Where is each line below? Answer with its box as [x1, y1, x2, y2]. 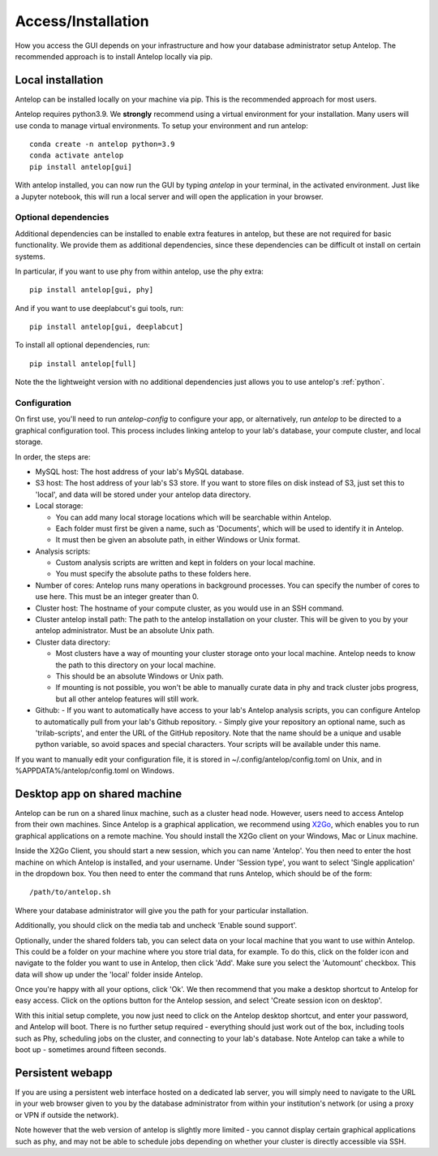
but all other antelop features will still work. [55, 694, 200, 704]
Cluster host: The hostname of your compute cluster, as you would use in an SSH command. [35, 603, 344, 613]
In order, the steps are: [15, 451, 91, 462]
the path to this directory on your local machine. [55, 660, 217, 670]
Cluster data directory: [35, 637, 111, 647]
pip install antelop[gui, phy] [29, 285, 154, 295]
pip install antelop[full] [29, 359, 137, 369]
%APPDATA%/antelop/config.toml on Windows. [15, 766, 174, 775]
